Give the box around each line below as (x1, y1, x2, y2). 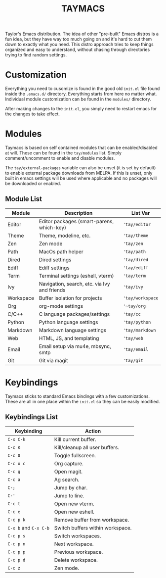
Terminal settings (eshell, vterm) (39, 272, 115, 279)
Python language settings (39, 319, 98, 326)
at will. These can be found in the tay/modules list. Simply (5, 150, 122, 156)
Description (64, 209, 93, 216)
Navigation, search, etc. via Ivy (39, 280, 110, 287)
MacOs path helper (39, 248, 83, 255)
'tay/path (123, 248, 146, 254)
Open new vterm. (54, 500, 95, 507)
